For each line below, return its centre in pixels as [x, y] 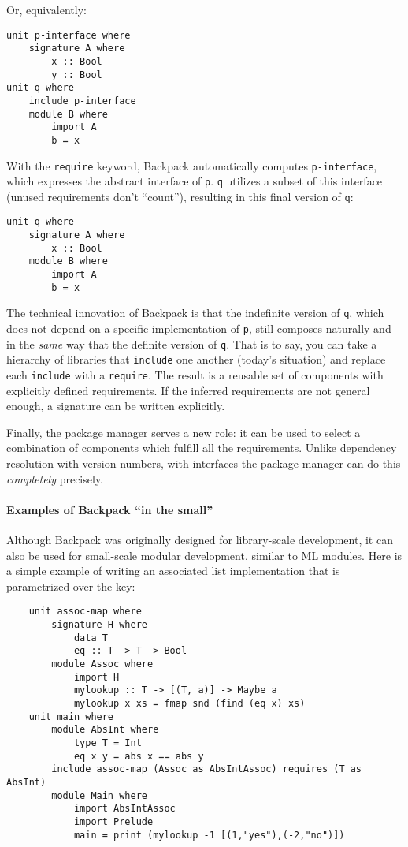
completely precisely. [55, 478]
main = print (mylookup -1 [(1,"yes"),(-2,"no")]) [209, 835]
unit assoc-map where [85, 612]
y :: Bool [77, 75]
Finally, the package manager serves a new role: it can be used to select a [184, 432]
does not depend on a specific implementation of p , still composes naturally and [199, 328]
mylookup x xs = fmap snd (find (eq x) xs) [189, 704]
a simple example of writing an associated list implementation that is [173, 571]
